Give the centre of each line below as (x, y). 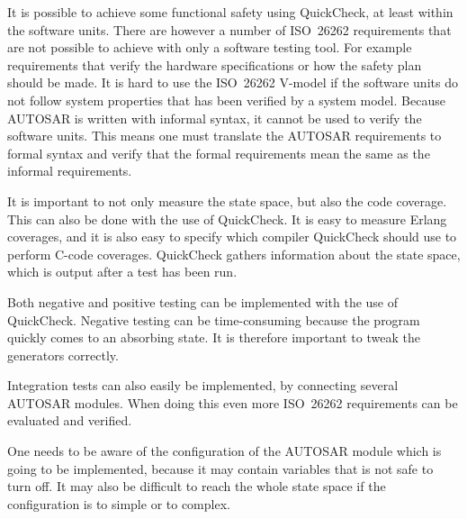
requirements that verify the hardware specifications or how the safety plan (215, 64)
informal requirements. (70, 171)
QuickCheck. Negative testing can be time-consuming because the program (214, 319)
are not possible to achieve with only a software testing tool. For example (210, 47)
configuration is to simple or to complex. (119, 503)
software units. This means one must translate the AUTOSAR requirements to (225, 136)
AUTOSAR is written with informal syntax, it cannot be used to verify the (215, 118)
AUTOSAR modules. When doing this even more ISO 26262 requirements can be (233, 402)
